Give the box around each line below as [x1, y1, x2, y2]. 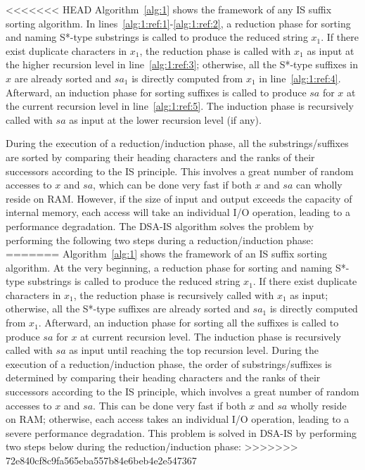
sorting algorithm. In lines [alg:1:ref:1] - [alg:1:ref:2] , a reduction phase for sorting [6, 15, 351, 30]
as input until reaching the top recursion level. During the [69, 343, 319, 357]
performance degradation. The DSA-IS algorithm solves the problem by [6, 218, 314, 233]
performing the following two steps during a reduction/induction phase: [6, 232, 314, 247]
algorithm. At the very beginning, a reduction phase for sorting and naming [6, 260, 333, 274]
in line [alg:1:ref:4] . [259, 70, 341, 85]
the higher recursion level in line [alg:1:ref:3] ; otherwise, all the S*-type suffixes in [6, 57, 359, 72]
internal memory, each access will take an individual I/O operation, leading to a [6, 205, 350, 220]
